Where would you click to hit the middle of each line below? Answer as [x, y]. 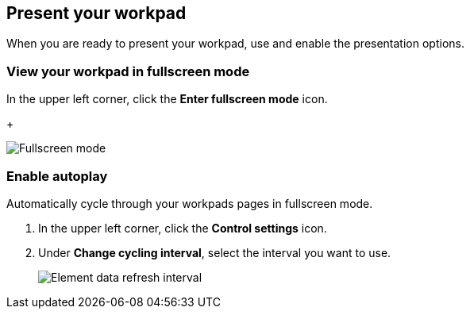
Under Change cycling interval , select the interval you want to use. [215, 252]
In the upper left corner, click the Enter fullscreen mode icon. [167, 99]
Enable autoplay [57, 176]
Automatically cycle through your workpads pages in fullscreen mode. [190, 203]
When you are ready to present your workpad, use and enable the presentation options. [235, 44]
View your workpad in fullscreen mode [128, 71]
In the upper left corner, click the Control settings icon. [183, 228]
